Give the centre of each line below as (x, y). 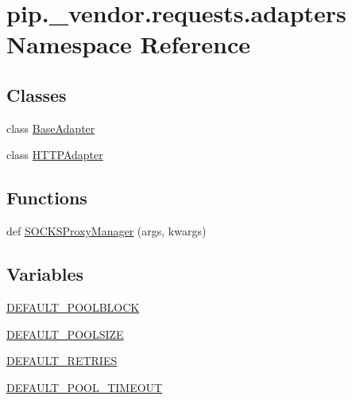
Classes (37, 94)
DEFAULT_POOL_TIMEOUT (85, 387)
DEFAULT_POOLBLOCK (73, 307)
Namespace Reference (128, 44)
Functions (47, 198)
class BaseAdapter (51, 128)
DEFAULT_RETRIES (62, 361)
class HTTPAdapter (55, 155)
